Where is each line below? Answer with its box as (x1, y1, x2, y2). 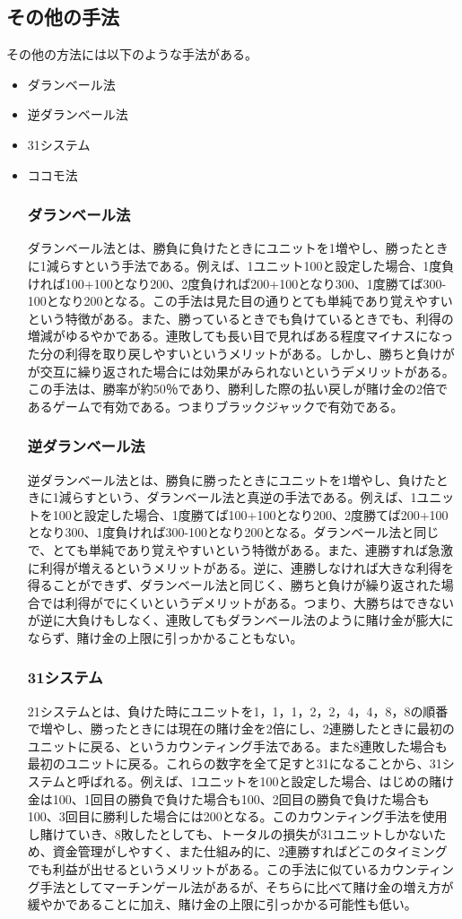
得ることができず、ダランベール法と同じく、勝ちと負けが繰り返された (27, 576, 441, 594)
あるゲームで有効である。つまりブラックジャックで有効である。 (27, 396, 404, 415)
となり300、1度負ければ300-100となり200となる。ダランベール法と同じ (27, 523, 440, 542)
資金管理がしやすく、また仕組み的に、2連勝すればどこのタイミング (52, 842, 448, 861)
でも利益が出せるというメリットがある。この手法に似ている (27, 860, 379, 879)
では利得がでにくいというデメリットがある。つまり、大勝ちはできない (39, 593, 454, 611)
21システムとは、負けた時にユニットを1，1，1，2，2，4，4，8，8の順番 (27, 701, 449, 720)
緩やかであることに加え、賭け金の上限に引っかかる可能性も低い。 (27, 895, 417, 914)
